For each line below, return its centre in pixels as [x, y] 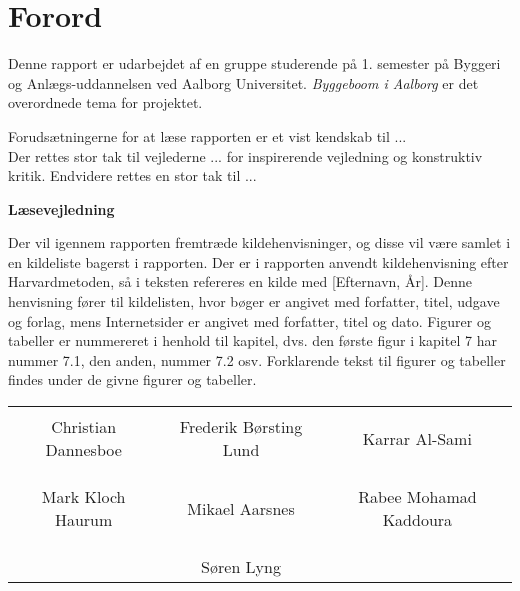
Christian [84, 427]
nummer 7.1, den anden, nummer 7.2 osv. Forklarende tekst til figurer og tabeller [257, 359]
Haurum [83, 520]
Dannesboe [83, 450]
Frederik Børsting [241, 427]
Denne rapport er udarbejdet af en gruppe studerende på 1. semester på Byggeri [254, 63]
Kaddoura [417, 520]
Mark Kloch [83, 497]
